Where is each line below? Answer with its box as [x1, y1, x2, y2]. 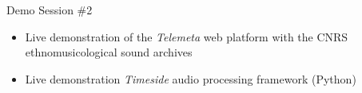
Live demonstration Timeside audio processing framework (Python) [25, 70, 356, 87]
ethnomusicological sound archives [25, 44, 193, 60]
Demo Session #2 [6, 2, 93, 17]
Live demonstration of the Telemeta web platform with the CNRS [25, 28, 348, 45]
